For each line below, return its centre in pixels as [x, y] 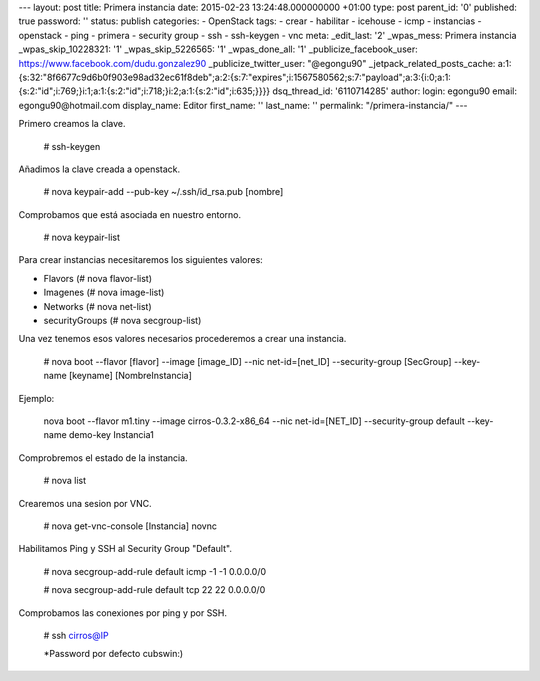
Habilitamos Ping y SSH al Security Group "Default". [125, 549]
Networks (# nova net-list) [97, 306]
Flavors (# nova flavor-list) [98, 278]
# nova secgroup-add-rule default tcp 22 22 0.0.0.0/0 [154, 590]
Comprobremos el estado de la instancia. [103, 457]
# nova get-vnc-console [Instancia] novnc [130, 526]
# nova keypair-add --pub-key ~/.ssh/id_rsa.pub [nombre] [163, 192]
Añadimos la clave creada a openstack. [99, 169]
